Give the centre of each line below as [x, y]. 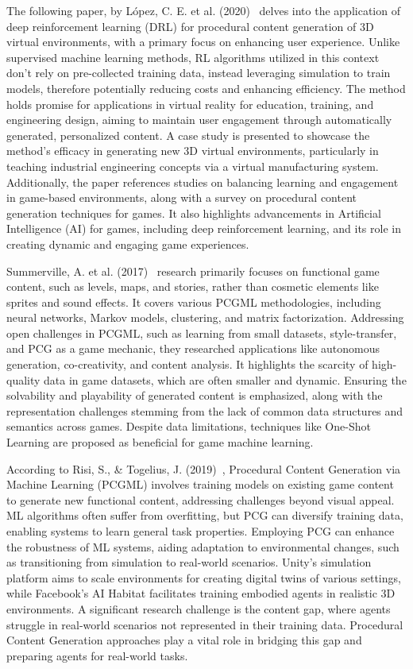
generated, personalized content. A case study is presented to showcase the [188, 135]
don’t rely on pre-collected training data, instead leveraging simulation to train [199, 73]
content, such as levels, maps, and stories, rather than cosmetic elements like [193, 286]
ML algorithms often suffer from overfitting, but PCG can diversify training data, [205, 515]
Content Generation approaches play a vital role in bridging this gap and [184, 640]
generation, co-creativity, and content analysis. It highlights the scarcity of [187, 364]
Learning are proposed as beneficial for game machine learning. [160, 442]
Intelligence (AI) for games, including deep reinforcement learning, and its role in [204, 228]
